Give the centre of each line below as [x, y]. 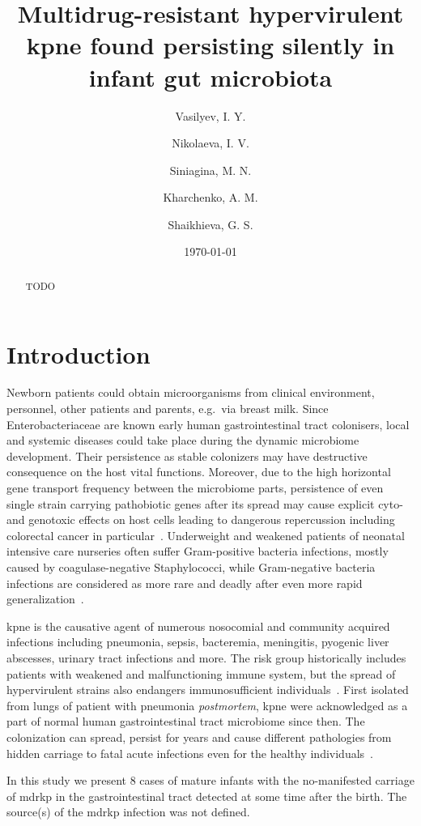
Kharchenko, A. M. [210, 197]
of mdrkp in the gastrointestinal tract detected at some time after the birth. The [207, 796]
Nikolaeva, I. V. [210, 143]
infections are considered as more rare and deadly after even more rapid [185, 583]
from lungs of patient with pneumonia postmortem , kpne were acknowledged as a [207, 705]
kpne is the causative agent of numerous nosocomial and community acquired [198, 626]
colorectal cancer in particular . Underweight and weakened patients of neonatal [206, 535]
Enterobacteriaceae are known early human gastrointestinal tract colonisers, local [208, 424]
